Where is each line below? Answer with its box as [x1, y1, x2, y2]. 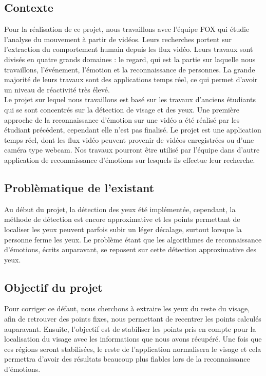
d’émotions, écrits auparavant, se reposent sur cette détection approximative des [4, 244, 257, 255]
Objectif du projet [4, 279, 103, 295]
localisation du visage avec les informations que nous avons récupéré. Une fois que [4, 333, 262, 344]
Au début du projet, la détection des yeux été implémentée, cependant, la [4, 203, 236, 214]
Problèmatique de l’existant [4, 179, 155, 195]
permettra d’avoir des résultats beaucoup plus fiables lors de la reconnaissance [4, 353, 250, 364]
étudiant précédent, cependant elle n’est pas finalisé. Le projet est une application [4, 124, 261, 135]
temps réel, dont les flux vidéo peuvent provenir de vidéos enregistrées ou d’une [4, 134, 254, 145]
